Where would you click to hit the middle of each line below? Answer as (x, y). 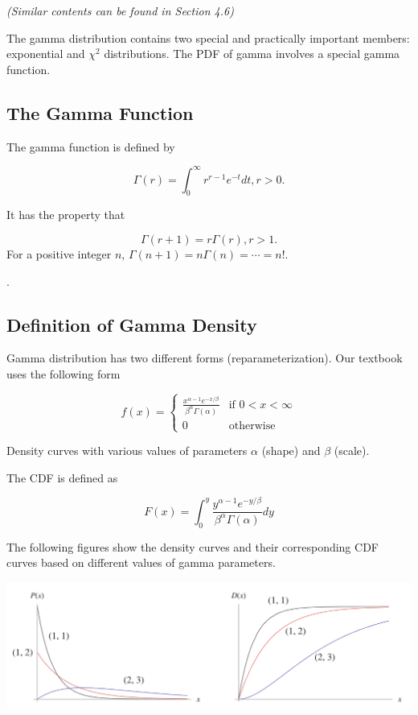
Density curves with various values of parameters (127, 450)
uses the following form (64, 374)
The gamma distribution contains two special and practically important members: (208, 37)
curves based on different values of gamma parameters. (141, 562)
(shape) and (291, 450)
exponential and (46, 54)
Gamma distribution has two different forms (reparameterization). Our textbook (205, 358)
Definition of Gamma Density (132, 324)
